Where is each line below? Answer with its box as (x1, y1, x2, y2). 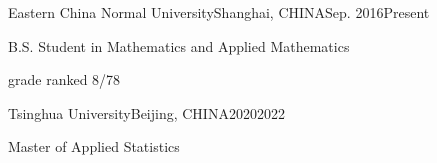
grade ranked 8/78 (8, 69, 121, 90)
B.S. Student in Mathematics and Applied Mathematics (8, 35, 350, 56)
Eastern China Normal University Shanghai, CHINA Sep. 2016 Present (8, 2, 430, 22)
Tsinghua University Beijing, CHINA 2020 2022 (8, 102, 285, 123)
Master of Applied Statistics (8, 136, 180, 157)
